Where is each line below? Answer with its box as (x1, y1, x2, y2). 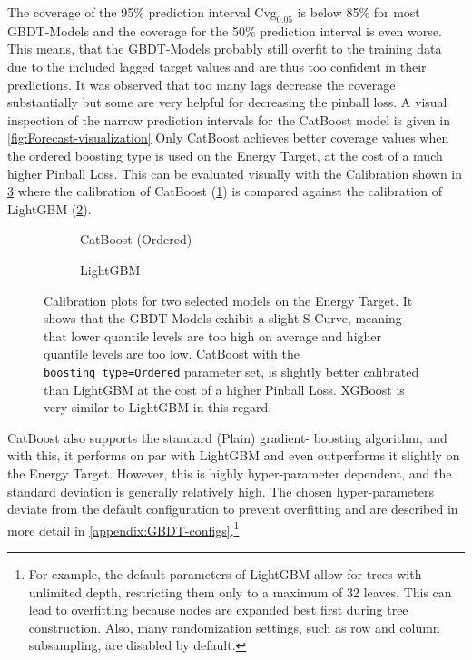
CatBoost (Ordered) (80, 230, 192, 249)
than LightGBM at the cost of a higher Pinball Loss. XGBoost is (44, 379, 405, 399)
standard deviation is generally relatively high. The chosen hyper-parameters (7, 481, 434, 500)
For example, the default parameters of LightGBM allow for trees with (28, 564, 422, 583)
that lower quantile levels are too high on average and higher (44, 326, 382, 345)
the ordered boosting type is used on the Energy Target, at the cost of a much (7, 145, 443, 164)
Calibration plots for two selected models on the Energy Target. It (44, 291, 413, 310)
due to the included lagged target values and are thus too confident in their (7, 56, 427, 75)
